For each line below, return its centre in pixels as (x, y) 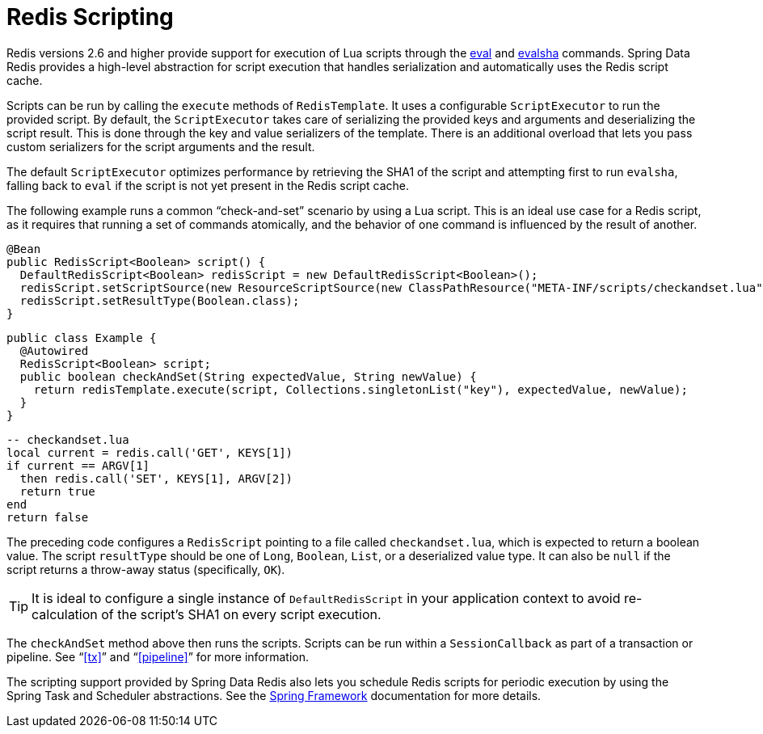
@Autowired (54, 350)
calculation (65, 614)
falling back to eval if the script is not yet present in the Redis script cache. (208, 185)
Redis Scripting (90, 17)
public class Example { (82, 337)
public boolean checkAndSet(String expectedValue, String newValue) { (248, 376)
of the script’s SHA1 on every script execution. (241, 614)
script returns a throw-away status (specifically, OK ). (146, 569)
